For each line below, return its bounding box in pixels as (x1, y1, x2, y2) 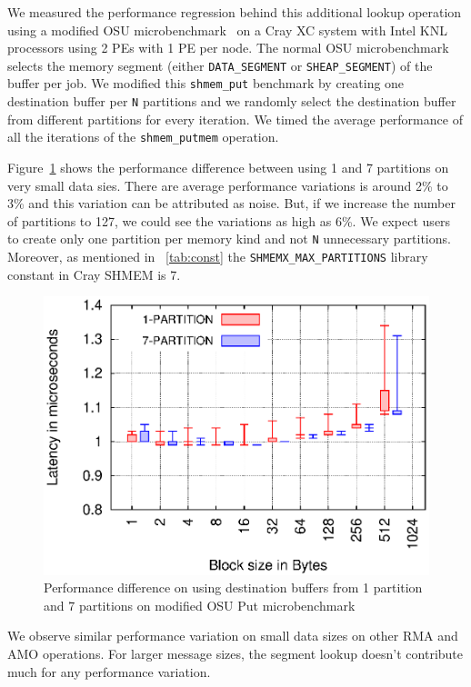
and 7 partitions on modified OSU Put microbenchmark (44, 595, 356, 614)
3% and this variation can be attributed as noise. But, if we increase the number (7, 194, 456, 213)
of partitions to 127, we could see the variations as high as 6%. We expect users (7, 211, 451, 230)
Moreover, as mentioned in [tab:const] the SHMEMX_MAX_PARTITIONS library (7, 247, 428, 266)
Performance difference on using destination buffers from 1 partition (44, 578, 423, 597)
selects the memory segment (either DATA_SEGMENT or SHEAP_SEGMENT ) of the (7, 55, 433, 75)
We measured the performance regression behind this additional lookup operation (7, 3, 462, 21)
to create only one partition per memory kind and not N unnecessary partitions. (7, 229, 451, 248)
